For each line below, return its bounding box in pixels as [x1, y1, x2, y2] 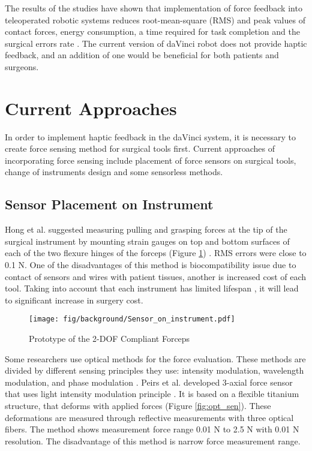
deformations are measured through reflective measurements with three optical [5, 411, 294, 423]
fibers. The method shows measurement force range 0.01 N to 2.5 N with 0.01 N [5, 423, 299, 435]
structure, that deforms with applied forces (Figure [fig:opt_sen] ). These [5, 399, 271, 412]
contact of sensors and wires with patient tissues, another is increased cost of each [5, 270, 307, 282]
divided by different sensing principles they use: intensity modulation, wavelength [5, 364, 304, 377]
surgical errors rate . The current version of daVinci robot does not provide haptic [5, 37, 307, 49]
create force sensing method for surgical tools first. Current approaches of [5, 142, 275, 155]
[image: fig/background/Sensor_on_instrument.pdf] [29, 315, 235, 324]
